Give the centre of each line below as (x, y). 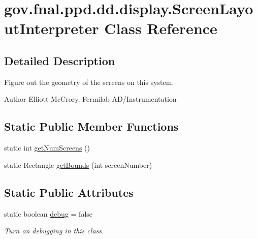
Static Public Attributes (69, 192)
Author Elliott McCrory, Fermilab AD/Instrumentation (90, 99)
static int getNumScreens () (47, 148)
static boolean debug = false (49, 213)
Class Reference (161, 28)
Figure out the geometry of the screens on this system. (89, 82)
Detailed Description (60, 60)
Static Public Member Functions (91, 126)
